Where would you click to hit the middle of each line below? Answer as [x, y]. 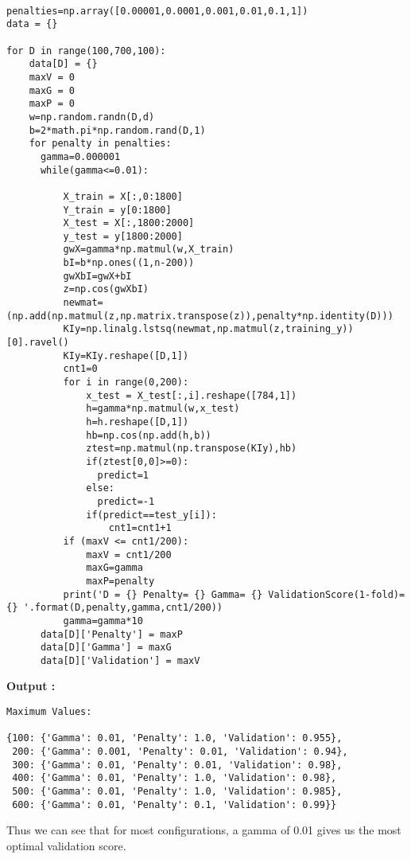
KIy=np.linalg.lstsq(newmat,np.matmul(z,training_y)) [208, 329]
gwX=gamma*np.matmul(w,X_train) [149, 250]
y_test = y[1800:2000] [123, 236]
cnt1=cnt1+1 [140, 528]
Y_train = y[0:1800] [117, 210]
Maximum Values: [49, 712]
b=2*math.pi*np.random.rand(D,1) [117, 130]
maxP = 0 [52, 104]
